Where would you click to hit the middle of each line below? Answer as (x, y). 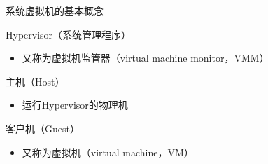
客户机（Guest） (43, 128)
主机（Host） (35, 81)
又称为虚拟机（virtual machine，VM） (108, 152)
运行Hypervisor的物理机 (75, 105)
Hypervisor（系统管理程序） (69, 34)
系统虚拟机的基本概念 (55, 11)
